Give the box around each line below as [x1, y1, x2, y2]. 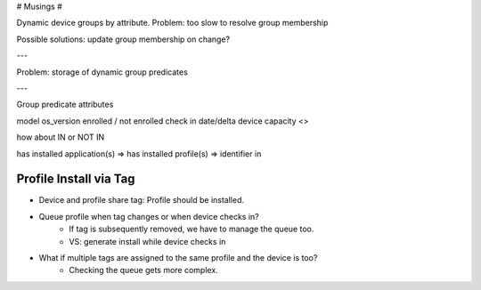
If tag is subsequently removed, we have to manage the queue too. [69, 223, 314, 235]
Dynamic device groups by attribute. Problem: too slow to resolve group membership [16, 18, 329, 28]
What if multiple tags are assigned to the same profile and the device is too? [38, 252, 318, 262]
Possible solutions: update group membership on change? [16, 34, 231, 44]
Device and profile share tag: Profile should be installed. [38, 195, 245, 205]
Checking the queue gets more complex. [69, 265, 218, 276]
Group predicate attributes [16, 99, 114, 110]
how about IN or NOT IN [16, 132, 105, 142]
